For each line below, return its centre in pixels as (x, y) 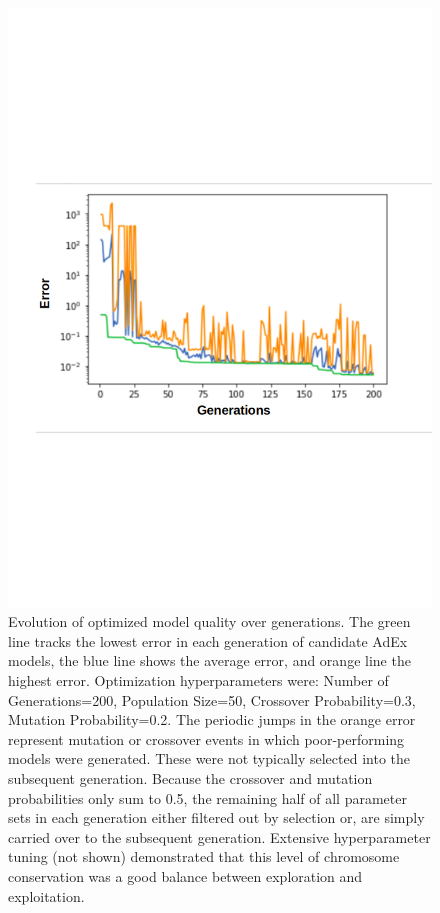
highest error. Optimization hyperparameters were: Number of (198, 680)
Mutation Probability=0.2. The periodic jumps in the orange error (212, 719)
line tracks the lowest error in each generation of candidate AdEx (208, 640)
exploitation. (46, 895)
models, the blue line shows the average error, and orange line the (209, 660)
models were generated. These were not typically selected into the (209, 758)
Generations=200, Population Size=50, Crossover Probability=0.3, (212, 699)
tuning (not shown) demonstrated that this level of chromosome (204, 856)
